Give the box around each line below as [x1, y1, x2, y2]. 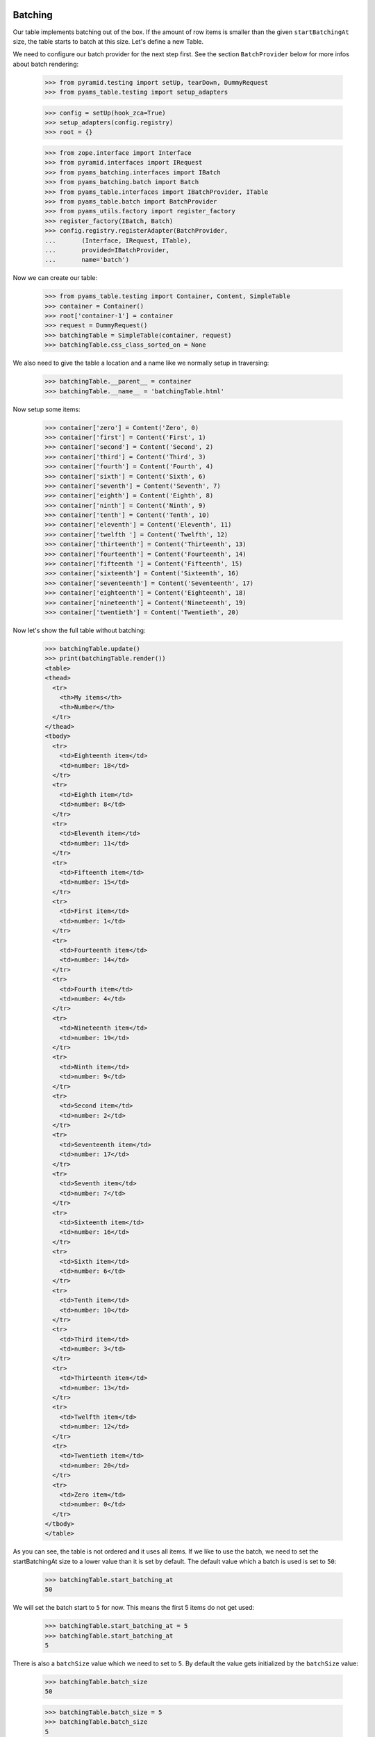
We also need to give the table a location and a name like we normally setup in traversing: [12, 359, 269, 368]
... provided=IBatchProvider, [44, 246, 170, 254]
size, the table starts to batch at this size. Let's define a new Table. [12, 37, 204, 45]
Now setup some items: [12, 405, 81, 413]
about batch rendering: [12, 60, 79, 68]
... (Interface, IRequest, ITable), [44, 236, 192, 245]
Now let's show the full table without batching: [12, 626, 146, 634]
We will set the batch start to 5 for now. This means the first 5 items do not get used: [12, 1604, 255, 1612]
